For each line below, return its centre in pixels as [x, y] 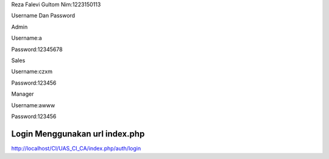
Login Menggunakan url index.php [78, 134]
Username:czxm [32, 72]
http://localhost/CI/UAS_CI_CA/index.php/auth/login [76, 148]
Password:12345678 [37, 49]
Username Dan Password [43, 16]
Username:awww [33, 105]
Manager [23, 94]
